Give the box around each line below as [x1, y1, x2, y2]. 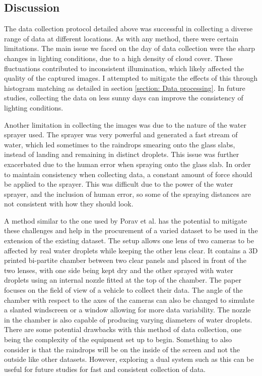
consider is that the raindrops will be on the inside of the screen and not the [4, 344, 240, 354]
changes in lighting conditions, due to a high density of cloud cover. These [4, 52, 233, 63]
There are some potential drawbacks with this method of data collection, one [4, 324, 242, 335]
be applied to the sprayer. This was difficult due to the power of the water [4, 179, 233, 189]
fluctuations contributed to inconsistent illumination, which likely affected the [4, 63, 244, 73]
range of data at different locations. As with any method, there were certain [4, 33, 239, 43]
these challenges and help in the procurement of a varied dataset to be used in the [4, 225, 258, 236]
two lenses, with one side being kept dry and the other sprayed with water [4, 264, 233, 275]
